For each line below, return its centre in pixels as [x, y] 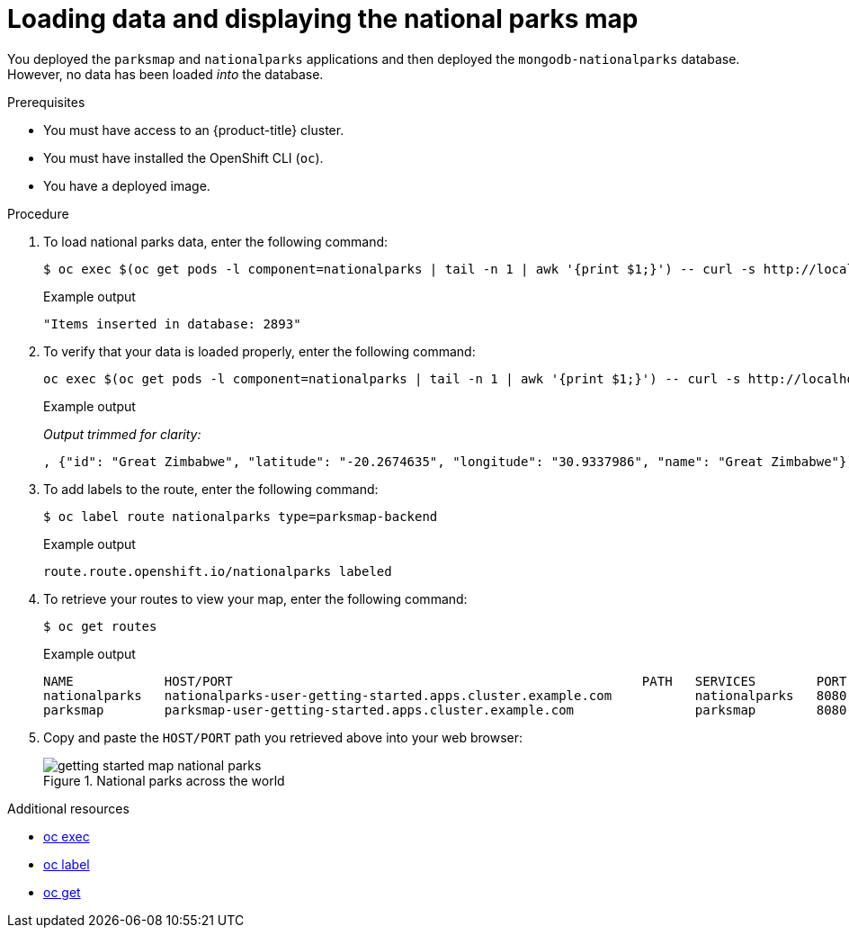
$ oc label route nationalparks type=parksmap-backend [241, 516]
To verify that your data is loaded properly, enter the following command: [259, 351]
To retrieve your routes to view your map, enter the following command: [255, 598]
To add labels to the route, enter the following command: [211, 489]
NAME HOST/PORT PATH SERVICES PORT [445, 681]
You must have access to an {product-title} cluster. [194, 130]
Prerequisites [46, 102]
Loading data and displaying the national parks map [323, 19]
